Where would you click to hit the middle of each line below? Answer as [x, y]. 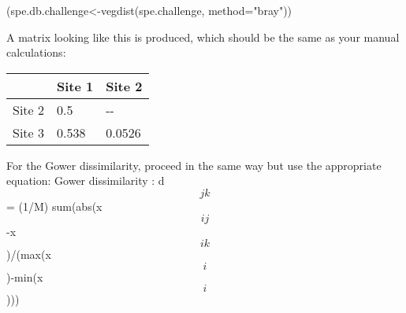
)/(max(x [29, 254]
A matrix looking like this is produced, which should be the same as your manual [203, 37]
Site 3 [29, 132]
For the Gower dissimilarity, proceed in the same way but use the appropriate [194, 165]
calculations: [36, 52]
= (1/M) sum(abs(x [54, 206]
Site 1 [75, 86]
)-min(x [25, 276]
